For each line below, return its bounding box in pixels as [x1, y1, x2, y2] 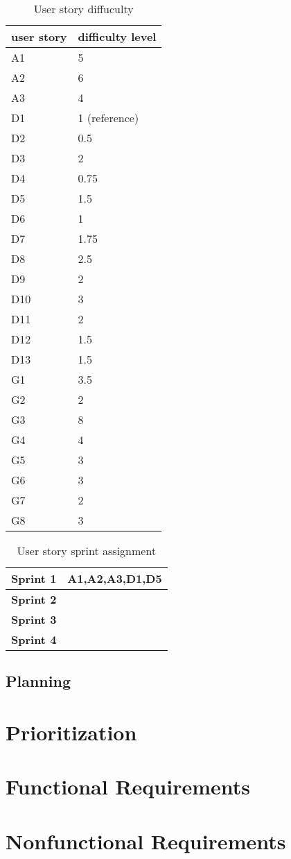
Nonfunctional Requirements [6, 826, 286, 855]
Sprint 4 [11, 631, 57, 647]
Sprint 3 [11, 611, 57, 627]
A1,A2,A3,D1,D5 [67, 570, 162, 586]
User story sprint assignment [17, 543, 157, 559]
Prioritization [6, 717, 137, 746]
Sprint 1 [11, 570, 57, 586]
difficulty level [78, 28, 157, 44]
